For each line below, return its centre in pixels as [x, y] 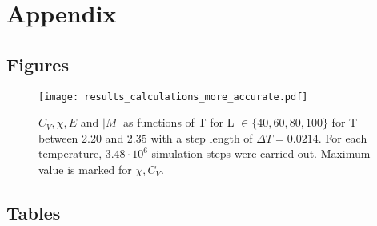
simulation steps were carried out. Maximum [261, 153]
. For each [343, 137]
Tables [34, 212]
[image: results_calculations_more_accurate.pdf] [173, 97]
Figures [38, 64]
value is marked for [85, 169]
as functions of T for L [179, 122]
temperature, [70, 153]
